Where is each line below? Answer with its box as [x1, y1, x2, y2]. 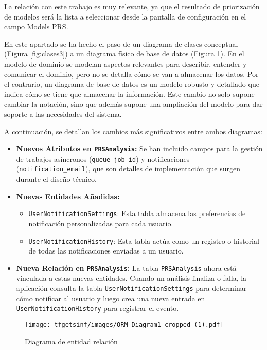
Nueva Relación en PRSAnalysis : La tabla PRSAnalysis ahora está [16, 262, 237, 273]
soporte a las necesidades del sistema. [4, 108, 122, 119]
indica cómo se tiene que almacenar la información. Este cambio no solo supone [4, 88, 255, 99]
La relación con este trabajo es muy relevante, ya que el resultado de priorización [4, 1, 260, 11]
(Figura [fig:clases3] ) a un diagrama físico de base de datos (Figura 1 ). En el [4, 48, 244, 59]
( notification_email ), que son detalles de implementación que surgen [16, 163, 240, 174]
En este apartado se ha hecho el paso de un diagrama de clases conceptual [4, 38, 238, 49]
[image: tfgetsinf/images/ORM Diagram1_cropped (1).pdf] [25, 321, 224, 328]
